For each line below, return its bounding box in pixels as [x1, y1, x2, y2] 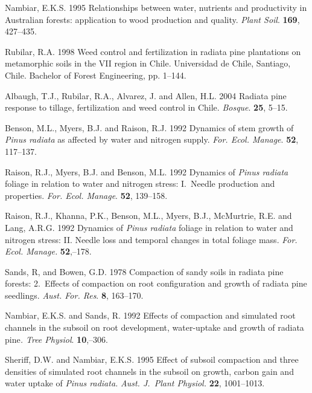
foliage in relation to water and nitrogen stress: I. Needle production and [5, 177, 275, 190]
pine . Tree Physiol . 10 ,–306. [5, 333, 108, 345]
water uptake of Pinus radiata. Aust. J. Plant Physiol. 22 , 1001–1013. [5, 377, 265, 389]
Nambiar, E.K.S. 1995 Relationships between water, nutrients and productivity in [5, 1, 307, 13]
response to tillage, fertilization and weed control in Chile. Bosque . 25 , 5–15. [5, 101, 288, 114]
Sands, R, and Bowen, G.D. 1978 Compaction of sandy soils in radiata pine [5, 265, 284, 278]
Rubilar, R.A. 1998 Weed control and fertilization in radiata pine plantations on [5, 45, 301, 57]
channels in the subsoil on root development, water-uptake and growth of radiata [5, 321, 304, 334]
